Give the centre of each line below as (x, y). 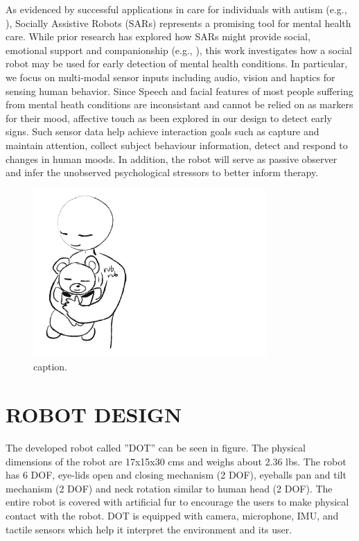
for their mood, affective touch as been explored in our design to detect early (169, 118)
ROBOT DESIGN (94, 414)
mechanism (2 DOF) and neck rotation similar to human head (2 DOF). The (169, 488)
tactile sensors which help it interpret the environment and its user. (149, 529)
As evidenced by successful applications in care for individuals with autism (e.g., (176, 9)
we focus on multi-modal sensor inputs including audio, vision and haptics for (170, 77)
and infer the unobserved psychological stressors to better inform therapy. (162, 172)
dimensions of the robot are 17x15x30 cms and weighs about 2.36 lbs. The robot (176, 461)
